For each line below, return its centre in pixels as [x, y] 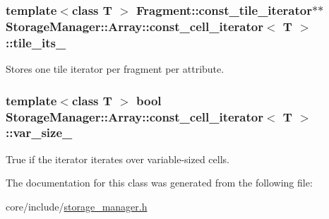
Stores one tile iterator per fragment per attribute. [115, 69]
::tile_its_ [36, 42]
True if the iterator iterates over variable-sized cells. [118, 159]
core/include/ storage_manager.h [77, 206]
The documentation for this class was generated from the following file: [159, 183]
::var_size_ [39, 132]
